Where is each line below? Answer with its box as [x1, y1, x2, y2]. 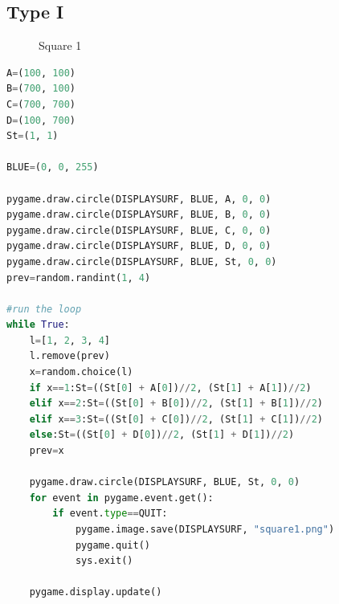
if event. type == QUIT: [52, 508, 168, 520]
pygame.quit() [75, 539, 150, 551]
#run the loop [6, 303, 82, 315]
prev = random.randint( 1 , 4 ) [6, 271, 151, 284]
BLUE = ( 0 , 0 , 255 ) [6, 161, 99, 173]
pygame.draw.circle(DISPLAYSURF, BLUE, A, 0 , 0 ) [6, 193, 272, 205]
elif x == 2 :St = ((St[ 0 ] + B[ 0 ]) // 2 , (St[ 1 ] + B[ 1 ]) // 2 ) [29, 398, 323, 410]
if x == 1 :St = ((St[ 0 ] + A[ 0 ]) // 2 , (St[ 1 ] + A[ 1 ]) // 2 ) [29, 382, 312, 394]
